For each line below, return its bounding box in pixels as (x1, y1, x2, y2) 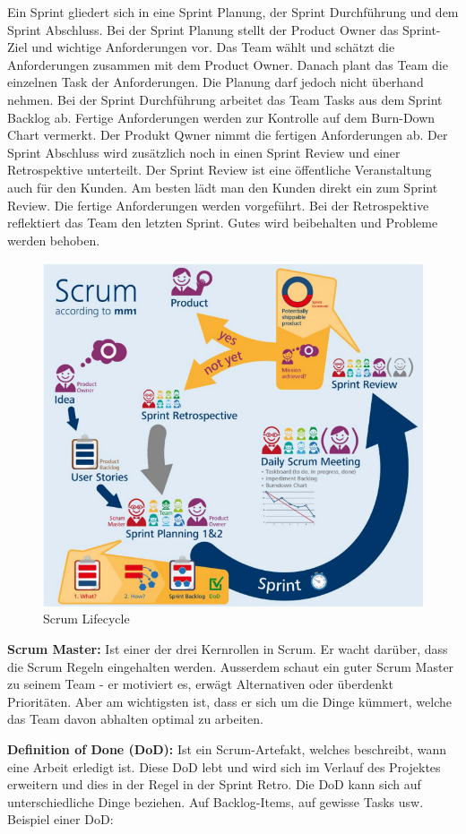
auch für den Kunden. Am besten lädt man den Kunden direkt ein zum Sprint (7, 177, 438, 196)
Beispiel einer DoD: (7, 810, 114, 829)
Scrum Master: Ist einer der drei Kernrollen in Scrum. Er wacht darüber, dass (7, 639, 448, 658)
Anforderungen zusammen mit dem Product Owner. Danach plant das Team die (7, 55, 448, 73)
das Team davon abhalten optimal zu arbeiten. (7, 709, 263, 728)
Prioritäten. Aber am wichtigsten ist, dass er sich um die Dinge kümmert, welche (7, 692, 452, 710)
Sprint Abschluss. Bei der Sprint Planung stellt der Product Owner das (7, 20, 399, 39)
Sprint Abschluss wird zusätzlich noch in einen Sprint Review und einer (7, 142, 401, 161)
